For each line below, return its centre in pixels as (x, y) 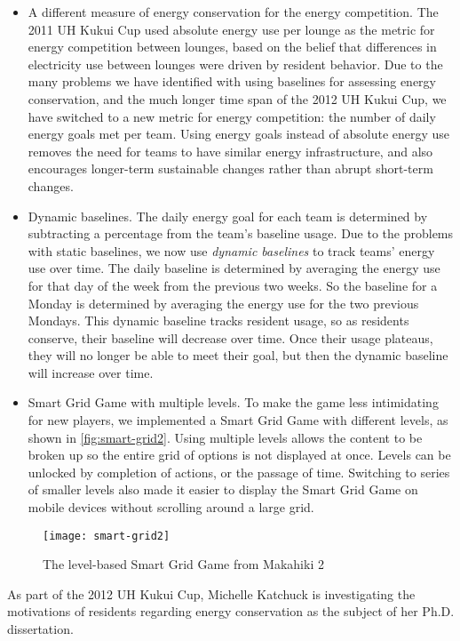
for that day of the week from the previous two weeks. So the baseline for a (233, 285)
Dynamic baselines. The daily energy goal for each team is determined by (228, 216)
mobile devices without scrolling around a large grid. (171, 507)
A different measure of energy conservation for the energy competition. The (233, 12)
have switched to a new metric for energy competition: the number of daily (232, 116)
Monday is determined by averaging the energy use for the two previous (223, 303)
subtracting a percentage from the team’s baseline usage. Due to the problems (241, 233)
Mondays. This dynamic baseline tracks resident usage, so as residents (218, 320)
